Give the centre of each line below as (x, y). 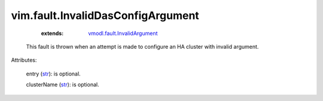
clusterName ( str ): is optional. (63, 85)
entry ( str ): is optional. (53, 74)
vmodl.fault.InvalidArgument (123, 33)
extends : (52, 33)
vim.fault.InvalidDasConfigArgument (105, 15)
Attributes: (24, 60)
